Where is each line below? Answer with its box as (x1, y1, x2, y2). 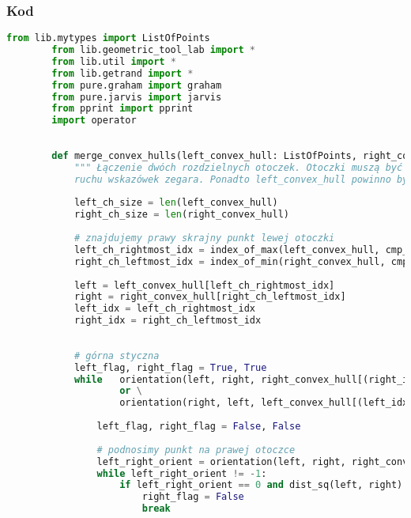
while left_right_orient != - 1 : (96, 467, 267, 479)
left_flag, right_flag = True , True (74, 361, 267, 373)
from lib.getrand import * (51, 67, 194, 79)
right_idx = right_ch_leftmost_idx (74, 315, 262, 327)
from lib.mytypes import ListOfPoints (6, 32, 210, 44)
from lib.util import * (51, 55, 176, 67)
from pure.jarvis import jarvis (51, 91, 222, 103)
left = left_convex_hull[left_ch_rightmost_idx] (74, 279, 335, 291)
